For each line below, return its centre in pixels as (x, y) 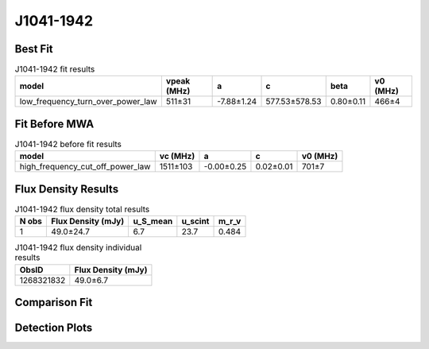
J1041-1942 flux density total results (82, 209)
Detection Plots (54, 328)
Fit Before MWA (54, 124)
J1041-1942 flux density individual (78, 248)
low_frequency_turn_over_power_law (89, 102)
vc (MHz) (177, 157)
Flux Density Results (67, 189)
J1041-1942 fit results (55, 69)
